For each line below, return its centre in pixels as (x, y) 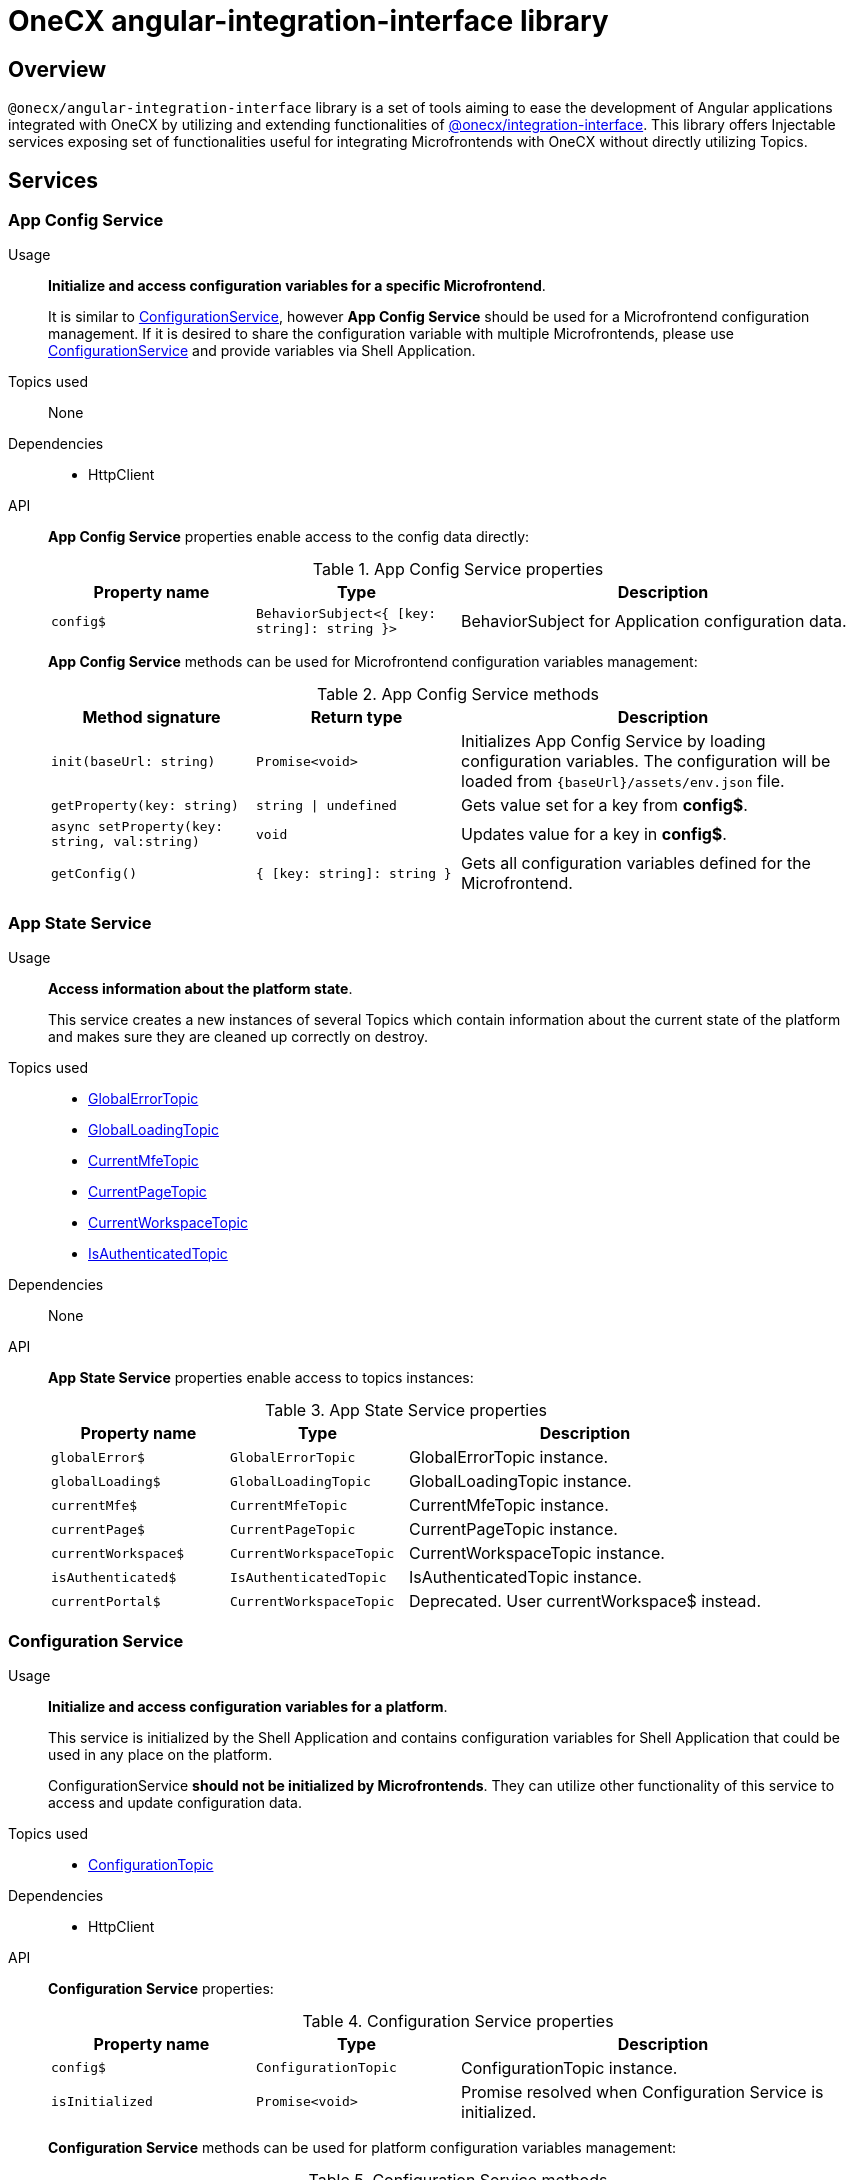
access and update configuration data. (175, 1802)
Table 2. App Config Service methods (458, 694)
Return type (356, 717)
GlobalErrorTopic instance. (509, 1457)
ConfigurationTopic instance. (569, 2067)
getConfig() (94, 873)
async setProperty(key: (137, 827)
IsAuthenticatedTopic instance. (525, 1577)
